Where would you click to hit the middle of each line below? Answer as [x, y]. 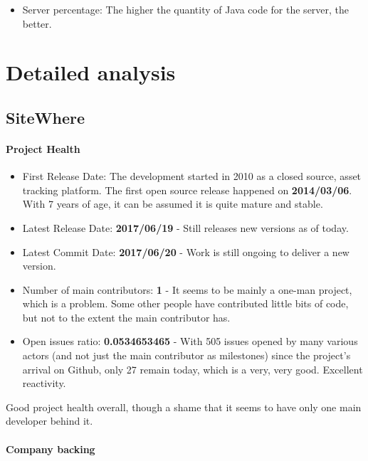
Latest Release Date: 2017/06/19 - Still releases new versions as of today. [185, 227]
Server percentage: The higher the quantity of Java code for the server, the [186, 9]
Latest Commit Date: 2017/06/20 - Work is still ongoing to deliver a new [186, 251]
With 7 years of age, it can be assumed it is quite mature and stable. [173, 204]
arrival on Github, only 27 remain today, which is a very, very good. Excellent [193, 369]
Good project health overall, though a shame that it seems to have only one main [184, 407]
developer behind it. [49, 421]
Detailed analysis [91, 72]
